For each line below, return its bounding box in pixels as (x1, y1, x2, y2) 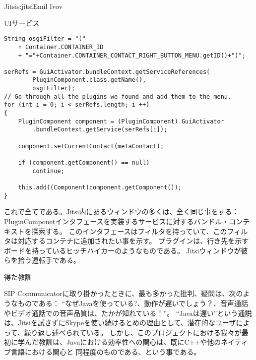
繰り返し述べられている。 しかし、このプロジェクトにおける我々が (24, 327, 242, 337)
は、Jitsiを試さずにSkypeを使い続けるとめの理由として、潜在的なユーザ (4, 317, 236, 328)
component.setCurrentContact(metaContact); (18, 142, 164, 150)
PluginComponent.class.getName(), (32, 76, 146, 84)
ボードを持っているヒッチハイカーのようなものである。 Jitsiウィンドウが (4, 245, 241, 255)
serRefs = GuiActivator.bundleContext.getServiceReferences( (4, 68, 210, 75)
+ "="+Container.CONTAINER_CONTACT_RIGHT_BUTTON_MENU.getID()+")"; (18, 52, 246, 59)
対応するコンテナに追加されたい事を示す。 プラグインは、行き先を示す (17, 236, 249, 246)
